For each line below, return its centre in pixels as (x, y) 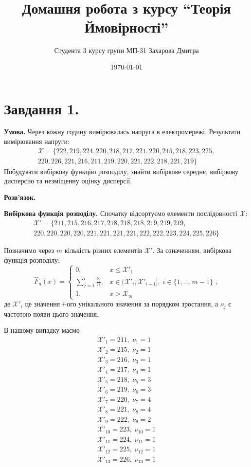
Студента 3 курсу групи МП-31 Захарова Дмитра (126, 50)
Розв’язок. (20, 197)
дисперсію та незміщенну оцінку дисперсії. (68, 181)
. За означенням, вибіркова (192, 250)
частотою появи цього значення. (51, 314)
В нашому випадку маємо (42, 330)
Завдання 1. (42, 108)
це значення (43, 304)
